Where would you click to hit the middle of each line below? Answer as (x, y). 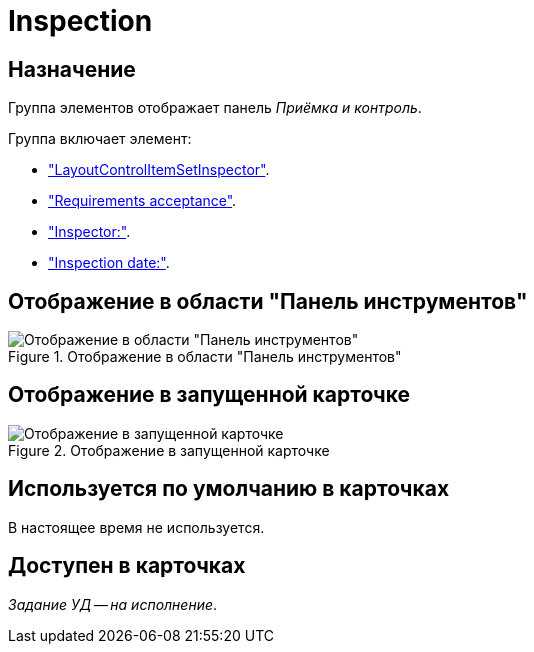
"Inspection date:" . (109, 263)
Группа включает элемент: (100, 139)
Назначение (72, 69)
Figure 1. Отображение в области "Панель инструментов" (205, 357)
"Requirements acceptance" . (142, 201)
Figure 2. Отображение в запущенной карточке (169, 450)
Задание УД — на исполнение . (113, 604)
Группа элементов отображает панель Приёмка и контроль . (215, 108)
